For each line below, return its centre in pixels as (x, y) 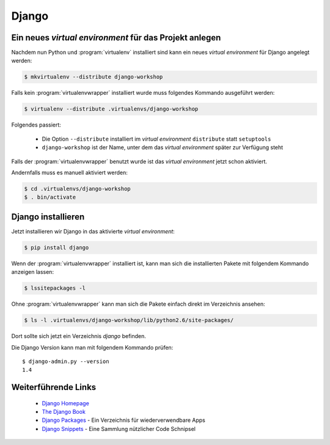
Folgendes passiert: (36, 125)
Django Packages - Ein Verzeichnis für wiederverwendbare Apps (124, 420)
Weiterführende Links (54, 387)
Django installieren (48, 217)
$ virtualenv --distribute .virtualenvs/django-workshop (111, 109)
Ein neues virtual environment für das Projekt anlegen (116, 38)
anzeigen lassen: (33, 272)
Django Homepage (66, 403)
